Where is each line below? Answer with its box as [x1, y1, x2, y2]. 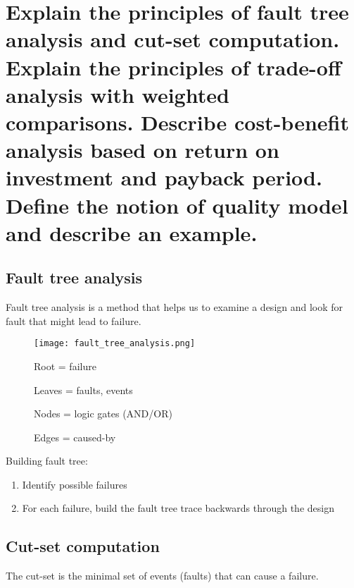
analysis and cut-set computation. [6, 25, 340, 54]
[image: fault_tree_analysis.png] [34, 338, 196, 349]
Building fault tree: [6, 453, 88, 468]
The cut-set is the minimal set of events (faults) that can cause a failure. [6, 568, 319, 583]
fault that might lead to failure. [6, 313, 141, 328]
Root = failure [34, 358, 96, 373]
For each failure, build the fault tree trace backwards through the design [22, 501, 334, 515]
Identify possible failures [22, 477, 127, 491]
